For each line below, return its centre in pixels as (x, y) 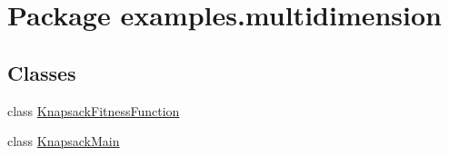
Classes (42, 72)
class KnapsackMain (64, 141)
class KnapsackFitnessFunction (94, 110)
